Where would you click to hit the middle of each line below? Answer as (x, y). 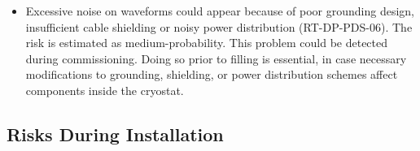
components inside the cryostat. (105, 90)
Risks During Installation (115, 134)
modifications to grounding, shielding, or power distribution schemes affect (212, 74)
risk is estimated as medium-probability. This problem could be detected (207, 43)
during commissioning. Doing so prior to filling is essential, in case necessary (216, 58)
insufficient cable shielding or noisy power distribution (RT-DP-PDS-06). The (219, 26)
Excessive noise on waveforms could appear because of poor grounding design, (220, 11)
